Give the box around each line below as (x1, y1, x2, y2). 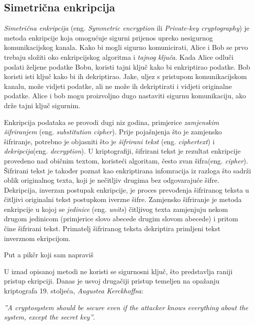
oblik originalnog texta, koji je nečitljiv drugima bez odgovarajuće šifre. (4, 175, 220, 185)
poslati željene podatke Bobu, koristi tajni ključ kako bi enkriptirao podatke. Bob (4, 61, 251, 72)
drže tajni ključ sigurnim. (4, 100, 80, 110)
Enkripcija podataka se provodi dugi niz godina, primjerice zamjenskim (4, 117, 219, 127)
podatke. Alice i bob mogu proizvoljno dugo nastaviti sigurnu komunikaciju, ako (4, 90, 246, 101)
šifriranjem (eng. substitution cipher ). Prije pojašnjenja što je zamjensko (4, 126, 222, 137)
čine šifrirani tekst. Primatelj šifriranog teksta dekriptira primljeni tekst (4, 223, 221, 234)
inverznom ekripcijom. (4, 233, 71, 243)
